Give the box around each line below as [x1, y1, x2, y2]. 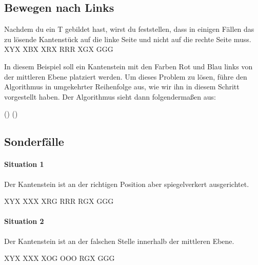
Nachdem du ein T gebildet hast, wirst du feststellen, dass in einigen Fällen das [4, 24, 254, 34]
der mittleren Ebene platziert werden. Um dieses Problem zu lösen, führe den [4, 71, 247, 82]
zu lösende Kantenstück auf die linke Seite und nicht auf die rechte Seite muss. [4, 33, 251, 44]
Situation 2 [4, 216, 44, 226]
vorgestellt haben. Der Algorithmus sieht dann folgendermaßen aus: [4, 91, 216, 102]
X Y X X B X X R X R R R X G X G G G [4, 44, 113, 54]
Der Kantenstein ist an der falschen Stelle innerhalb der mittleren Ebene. [4, 235, 234, 246]
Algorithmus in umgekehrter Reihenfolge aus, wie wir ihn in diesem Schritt [4, 81, 240, 92]
